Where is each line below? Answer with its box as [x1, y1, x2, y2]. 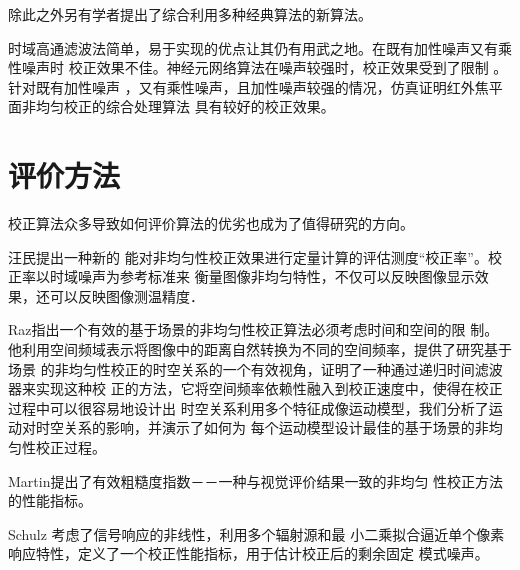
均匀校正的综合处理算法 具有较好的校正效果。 [35, 96, 335, 117]
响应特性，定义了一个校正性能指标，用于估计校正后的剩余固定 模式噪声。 [8, 543, 489, 564]
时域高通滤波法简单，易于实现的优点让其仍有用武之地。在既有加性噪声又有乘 [8, 37, 512, 58]
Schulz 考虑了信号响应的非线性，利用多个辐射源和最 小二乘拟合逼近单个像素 [8, 523, 505, 544]
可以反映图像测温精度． [49, 285, 204, 306]
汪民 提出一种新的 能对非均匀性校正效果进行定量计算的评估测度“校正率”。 [8, 246, 488, 267]
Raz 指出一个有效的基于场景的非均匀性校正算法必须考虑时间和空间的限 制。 [8, 319, 499, 340]
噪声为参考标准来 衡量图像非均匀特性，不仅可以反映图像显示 [77, 266, 475, 287]
